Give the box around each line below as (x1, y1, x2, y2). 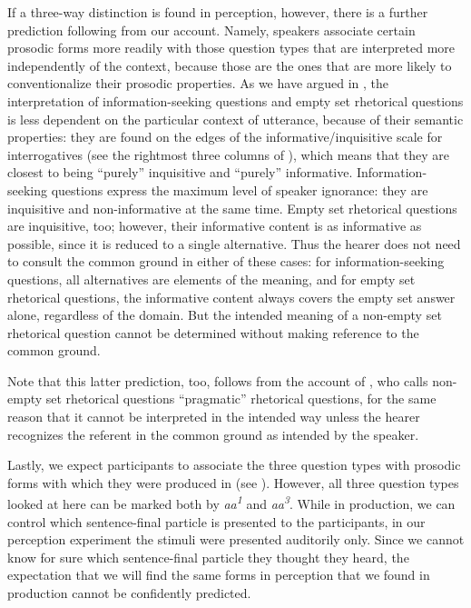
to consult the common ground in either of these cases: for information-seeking (7, 252, 445, 271)
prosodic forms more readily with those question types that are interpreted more (7, 38, 456, 57)
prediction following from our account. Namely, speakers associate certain (7, 20, 416, 39)
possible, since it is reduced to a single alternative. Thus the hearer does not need (7, 234, 461, 253)
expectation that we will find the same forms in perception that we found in (7, 565, 430, 584)
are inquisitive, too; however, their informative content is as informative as (7, 216, 422, 235)
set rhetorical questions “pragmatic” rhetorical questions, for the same (45, 389, 437, 408)
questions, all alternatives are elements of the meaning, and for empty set (7, 269, 416, 288)
